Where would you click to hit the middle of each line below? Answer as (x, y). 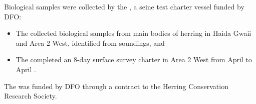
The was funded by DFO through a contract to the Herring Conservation (116, 86)
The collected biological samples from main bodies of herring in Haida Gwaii (134, 33)
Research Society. (31, 96)
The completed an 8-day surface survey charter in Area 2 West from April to (134, 59)
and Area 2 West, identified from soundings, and (90, 43)
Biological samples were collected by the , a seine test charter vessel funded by (124, 6)
